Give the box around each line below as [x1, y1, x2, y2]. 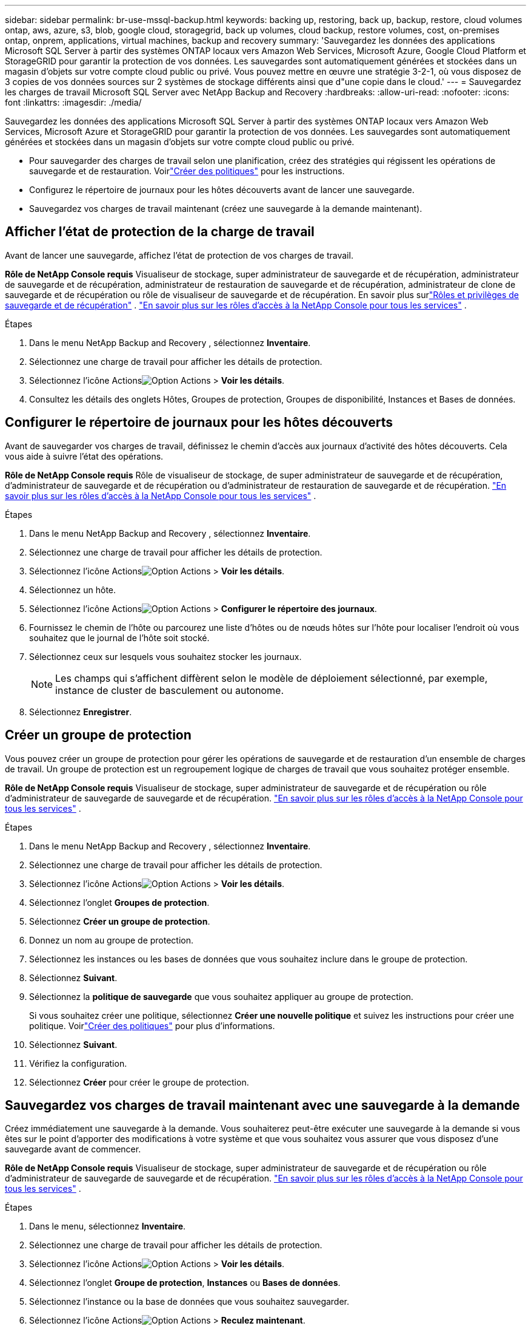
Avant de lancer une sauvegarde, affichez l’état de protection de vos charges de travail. [5, 250, 353, 260]
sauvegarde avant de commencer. [5, 1144, 141, 1155]
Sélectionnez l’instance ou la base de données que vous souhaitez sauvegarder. [29, 1296, 350, 1307]
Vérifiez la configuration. [29, 1058, 127, 1069]
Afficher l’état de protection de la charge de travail [5, 224, 315, 240]
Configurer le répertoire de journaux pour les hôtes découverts [5, 415, 393, 430]
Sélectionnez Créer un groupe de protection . [29, 916, 210, 926]
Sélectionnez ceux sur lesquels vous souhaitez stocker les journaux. [29, 651, 302, 662]
